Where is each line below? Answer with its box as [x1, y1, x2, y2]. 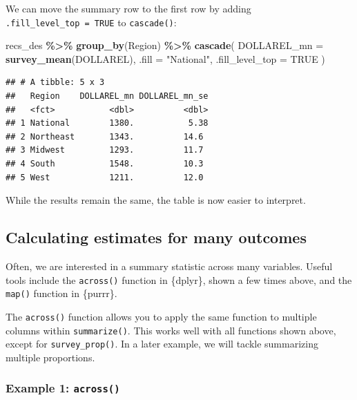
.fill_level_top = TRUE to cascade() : [6, 15, 177, 29]
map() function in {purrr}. [6, 286, 117, 301]
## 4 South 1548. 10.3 [6, 159, 204, 169]
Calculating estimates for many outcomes [6, 227, 307, 248]
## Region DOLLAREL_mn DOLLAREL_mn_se [6, 91, 209, 102]
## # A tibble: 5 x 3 [6, 77, 105, 88]
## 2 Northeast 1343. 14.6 [6, 131, 204, 142]
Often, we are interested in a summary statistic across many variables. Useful [6, 258, 333, 273]
